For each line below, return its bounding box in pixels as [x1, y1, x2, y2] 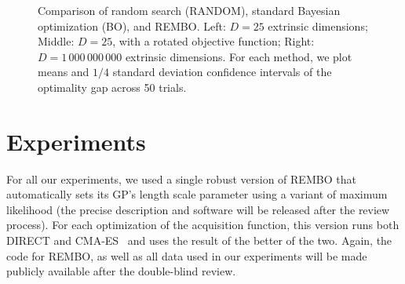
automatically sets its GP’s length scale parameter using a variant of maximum [6, 186, 388, 202]
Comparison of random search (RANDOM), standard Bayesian [38, 2, 341, 18]
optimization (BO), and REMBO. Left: [38, 17, 226, 34]
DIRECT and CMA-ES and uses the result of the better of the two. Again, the [6, 232, 392, 249]
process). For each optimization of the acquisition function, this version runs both [6, 217, 400, 233]
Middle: [38, 33, 75, 49]
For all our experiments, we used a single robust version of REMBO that [6, 170, 356, 187]
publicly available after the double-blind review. [6, 263, 236, 279]
